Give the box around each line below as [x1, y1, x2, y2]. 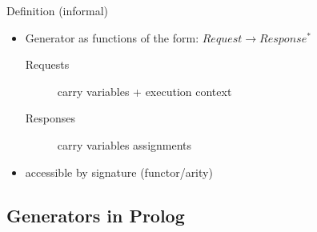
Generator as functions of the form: [25, 29, 199, 46]
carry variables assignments [57, 136, 192, 153]
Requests [25, 56, 70, 73]
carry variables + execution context [57, 82, 232, 99]
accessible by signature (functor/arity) [25, 163, 213, 180]
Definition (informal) [6, 2, 109, 18]
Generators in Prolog [6, 202, 185, 227]
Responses [25, 110, 76, 126]
